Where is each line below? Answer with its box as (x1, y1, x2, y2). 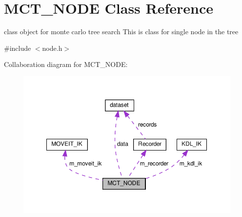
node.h (42, 43, 62, 53)
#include (4, 43, 31, 53)
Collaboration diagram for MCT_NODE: (4, 59, 128, 69)
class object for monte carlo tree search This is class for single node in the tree (4, 26, 239, 37)
